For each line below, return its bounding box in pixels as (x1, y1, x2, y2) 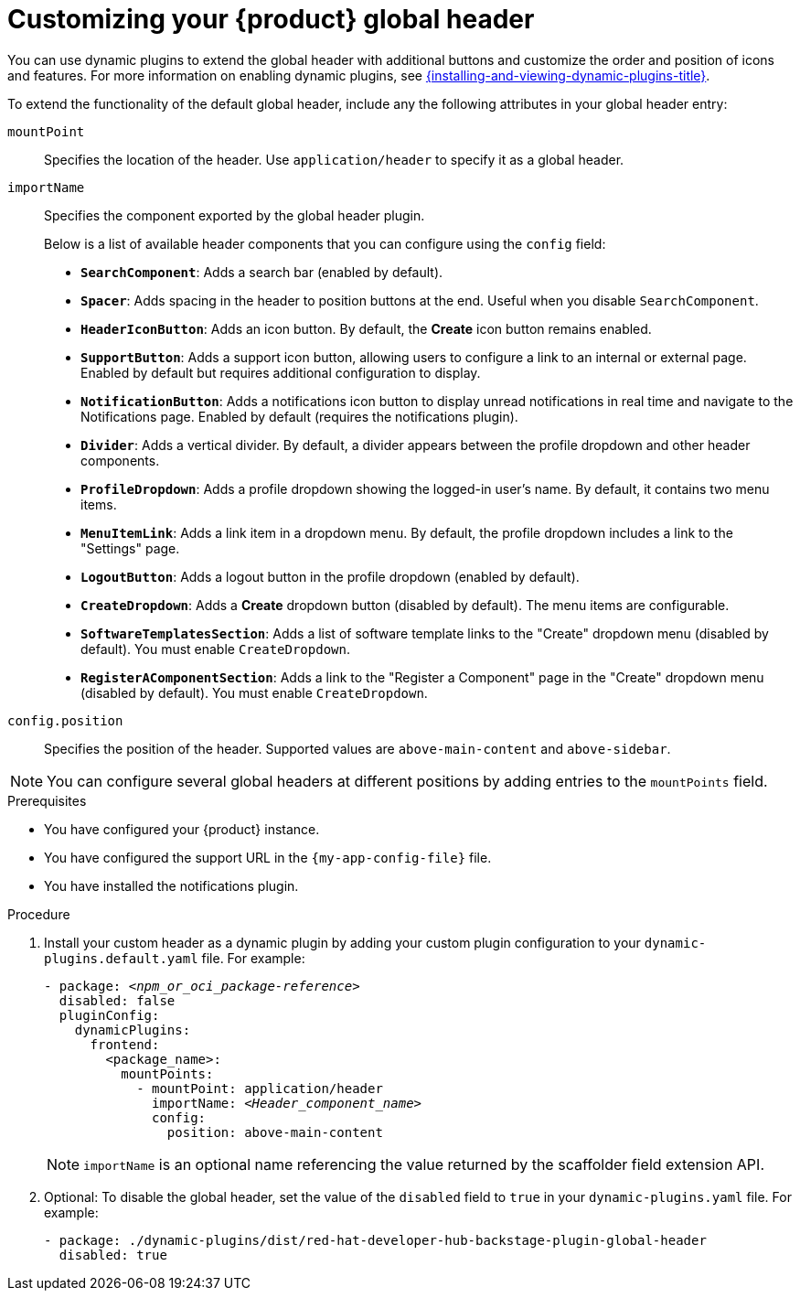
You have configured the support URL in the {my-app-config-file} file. (44, 849, 492, 865)
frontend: (90, 1036, 160, 1052)
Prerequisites (7, 792, 87, 809)
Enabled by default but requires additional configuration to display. (80, 364, 481, 381)
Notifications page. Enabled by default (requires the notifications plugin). (80, 408, 518, 424)
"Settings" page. (80, 540, 180, 556)
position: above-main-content (166, 1124, 383, 1140)
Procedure (7, 906, 70, 922)
